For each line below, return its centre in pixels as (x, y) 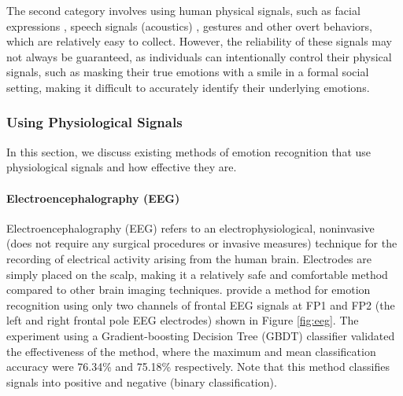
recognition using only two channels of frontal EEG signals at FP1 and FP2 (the (201, 304)
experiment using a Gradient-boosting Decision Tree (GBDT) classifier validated (201, 335)
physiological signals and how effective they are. (122, 167)
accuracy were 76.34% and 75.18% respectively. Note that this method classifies (198, 367)
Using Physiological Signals (94, 122)
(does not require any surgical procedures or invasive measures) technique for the (202, 243)
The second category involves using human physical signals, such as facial (183, 10)
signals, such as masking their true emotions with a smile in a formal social (188, 72)
